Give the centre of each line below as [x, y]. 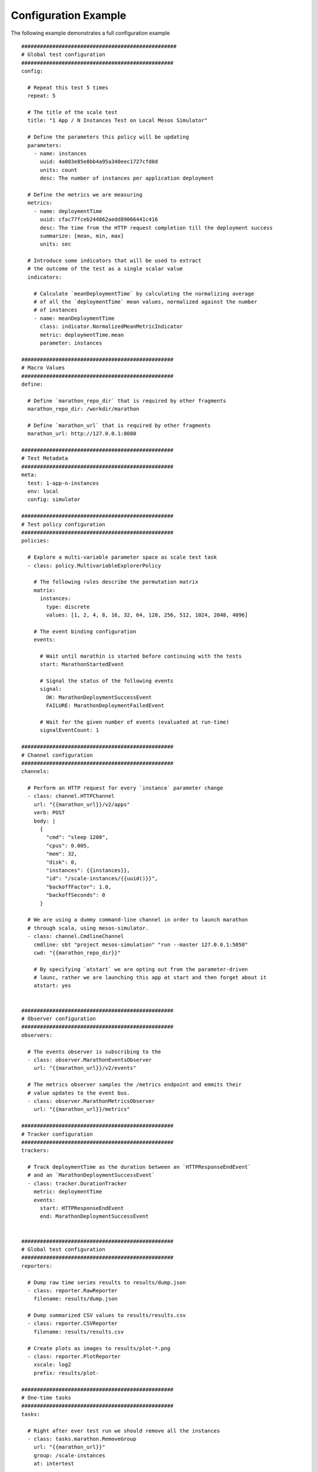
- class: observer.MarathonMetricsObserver [91, 1101]
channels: [35, 772]
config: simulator [54, 500]
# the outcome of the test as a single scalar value [105, 269]
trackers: [35, 1151]
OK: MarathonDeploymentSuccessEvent [99, 697]
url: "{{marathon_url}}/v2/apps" [82, 804]
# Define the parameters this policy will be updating [108, 137]
